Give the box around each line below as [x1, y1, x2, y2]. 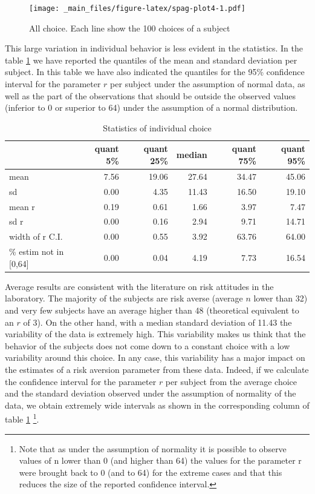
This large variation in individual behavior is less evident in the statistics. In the [5, 42, 304, 54]
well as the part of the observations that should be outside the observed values [5, 89, 296, 102]
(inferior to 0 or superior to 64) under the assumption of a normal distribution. [5, 101, 298, 114]
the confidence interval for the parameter [5, 375, 157, 387]
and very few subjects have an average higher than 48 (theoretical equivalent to [5, 303, 299, 316]
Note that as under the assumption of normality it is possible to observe [19, 442, 287, 455]
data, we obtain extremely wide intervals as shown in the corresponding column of [5, 398, 310, 411]
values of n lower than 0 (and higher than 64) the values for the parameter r [19, 454, 302, 467]
